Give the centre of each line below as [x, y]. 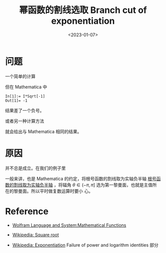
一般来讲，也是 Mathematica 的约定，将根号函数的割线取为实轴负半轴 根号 [81, 179]
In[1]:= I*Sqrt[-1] [25, 96]
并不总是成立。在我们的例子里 [35, 168]
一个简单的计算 [20, 76]
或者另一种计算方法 [25, 121]
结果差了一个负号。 [25, 110]
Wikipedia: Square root [36, 235]
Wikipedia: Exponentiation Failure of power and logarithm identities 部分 [85, 245]
